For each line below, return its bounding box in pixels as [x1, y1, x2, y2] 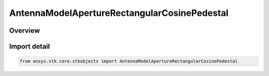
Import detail [9, 42, 50, 51]
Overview [9, 26, 40, 35]
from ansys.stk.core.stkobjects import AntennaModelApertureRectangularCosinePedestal [19, 59, 238, 64]
